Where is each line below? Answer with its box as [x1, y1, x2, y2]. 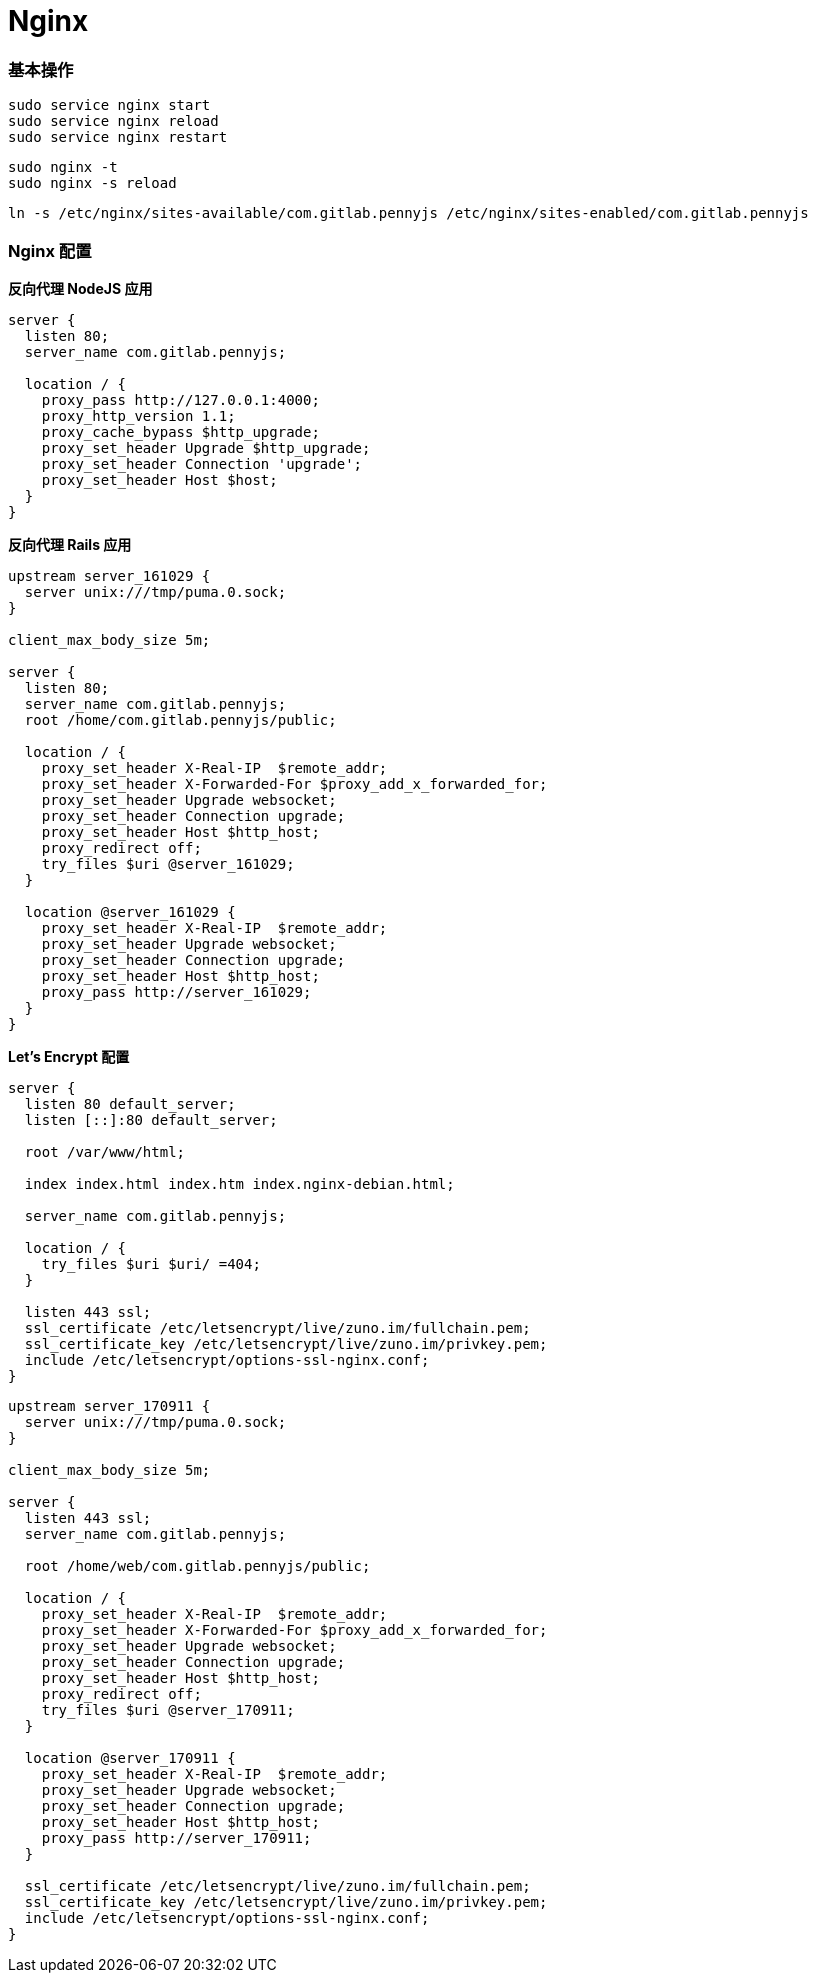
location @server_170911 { [24, 1749, 236, 1766]
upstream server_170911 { [8, 1397, 211, 1414]
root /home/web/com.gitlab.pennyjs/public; [24, 1557, 371, 1574]
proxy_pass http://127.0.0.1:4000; [41, 391, 320, 408]
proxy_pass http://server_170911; [41, 1829, 312, 1846]
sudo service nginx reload [8, 113, 219, 130]
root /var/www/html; [24, 1143, 186, 1160]
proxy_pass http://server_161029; [41, 983, 312, 1000]
